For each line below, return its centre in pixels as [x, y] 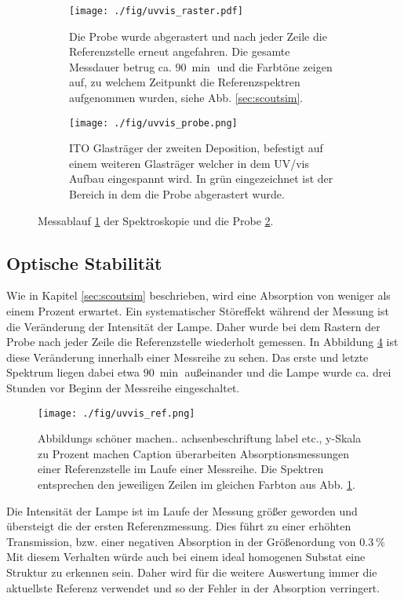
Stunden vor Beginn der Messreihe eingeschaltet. [123, 388]
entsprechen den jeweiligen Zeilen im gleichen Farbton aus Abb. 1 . [197, 484]
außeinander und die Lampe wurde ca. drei [288, 372]
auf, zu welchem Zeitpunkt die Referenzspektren [185, 82]
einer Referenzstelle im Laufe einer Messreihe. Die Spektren [181, 469]
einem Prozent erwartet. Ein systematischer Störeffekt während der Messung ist [198, 311]
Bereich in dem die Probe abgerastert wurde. [177, 194]
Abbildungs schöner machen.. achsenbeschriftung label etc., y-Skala [200, 438]
